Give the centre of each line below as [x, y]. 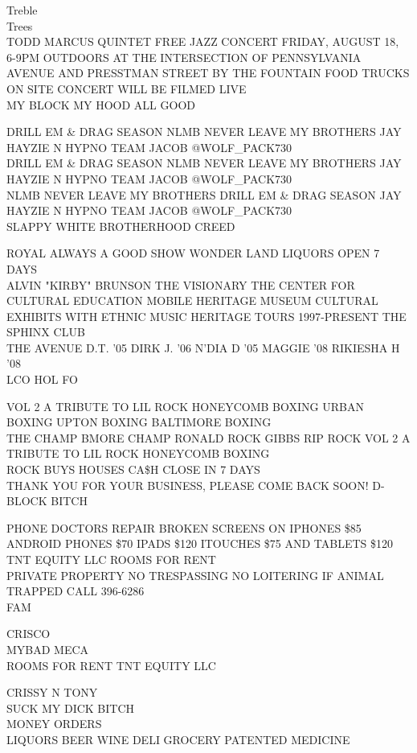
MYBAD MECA [48, 649]
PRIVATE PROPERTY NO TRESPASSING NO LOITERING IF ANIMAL [195, 575]
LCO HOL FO [42, 379]
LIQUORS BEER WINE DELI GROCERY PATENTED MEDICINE [178, 739]
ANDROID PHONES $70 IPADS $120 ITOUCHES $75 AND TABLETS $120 [200, 543]
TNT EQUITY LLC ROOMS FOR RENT [111, 559]
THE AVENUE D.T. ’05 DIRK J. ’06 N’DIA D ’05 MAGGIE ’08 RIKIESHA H [203, 347]
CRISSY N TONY [52, 692]
